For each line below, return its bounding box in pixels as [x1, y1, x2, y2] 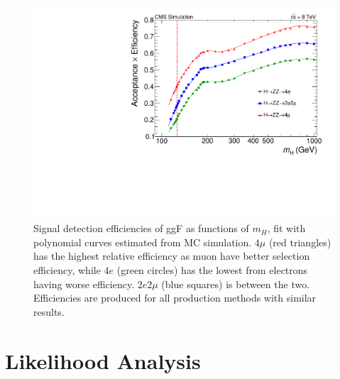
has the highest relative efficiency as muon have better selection [33, 248, 310, 263]
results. [33, 304, 65, 319]
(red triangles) [268, 234, 331, 249]
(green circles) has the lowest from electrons [116, 263, 308, 278]
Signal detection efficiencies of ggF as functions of [33, 221, 249, 236]
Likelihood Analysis [5, 346, 201, 375]
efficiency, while [33, 263, 101, 278]
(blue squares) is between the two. [161, 276, 310, 291]
